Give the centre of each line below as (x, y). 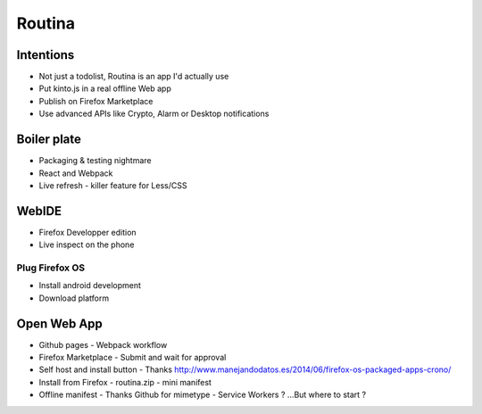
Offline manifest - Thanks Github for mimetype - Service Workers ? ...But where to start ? (202, 395)
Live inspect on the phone (87, 244)
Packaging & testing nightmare (95, 161)
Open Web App (59, 323)
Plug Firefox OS (51, 268)
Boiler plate (49, 140)
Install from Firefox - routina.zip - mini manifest (125, 382)
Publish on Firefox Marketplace (96, 101)
